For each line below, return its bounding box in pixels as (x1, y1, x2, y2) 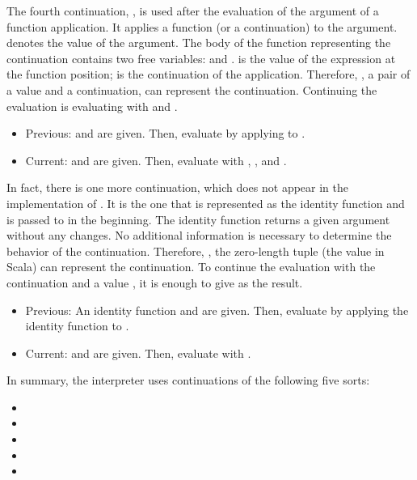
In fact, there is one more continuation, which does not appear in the (6, 179, 348, 196)
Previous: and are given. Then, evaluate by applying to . (25, 125, 305, 142)
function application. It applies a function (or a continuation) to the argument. (6, 18, 398, 35)
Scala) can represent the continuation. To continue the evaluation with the (6, 258, 376, 275)
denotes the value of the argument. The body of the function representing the (6, 34, 391, 51)
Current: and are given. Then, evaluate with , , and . (25, 151, 287, 168)
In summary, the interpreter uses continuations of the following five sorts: (6, 372, 370, 389)
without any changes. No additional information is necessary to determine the (6, 227, 392, 244)
